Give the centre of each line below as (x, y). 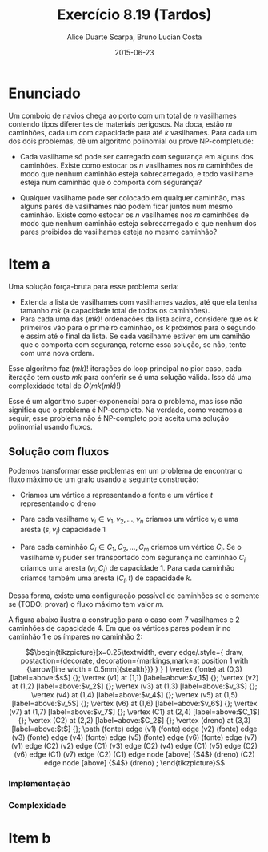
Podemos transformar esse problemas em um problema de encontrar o (126, 471)
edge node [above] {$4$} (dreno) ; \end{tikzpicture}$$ (134, 763)
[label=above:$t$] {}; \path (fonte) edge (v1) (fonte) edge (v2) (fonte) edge (134, 729)
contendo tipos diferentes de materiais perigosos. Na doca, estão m (120, 124)
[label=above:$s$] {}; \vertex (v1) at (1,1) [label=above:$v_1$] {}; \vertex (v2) (134, 678)
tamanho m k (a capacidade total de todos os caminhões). (115, 310)
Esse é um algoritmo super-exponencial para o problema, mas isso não (126, 401)
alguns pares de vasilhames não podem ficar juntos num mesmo (126, 206)
